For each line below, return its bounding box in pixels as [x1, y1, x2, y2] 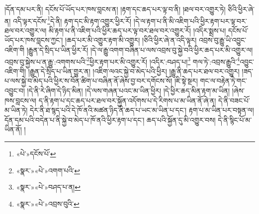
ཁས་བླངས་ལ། [4, 95, 37, 105]
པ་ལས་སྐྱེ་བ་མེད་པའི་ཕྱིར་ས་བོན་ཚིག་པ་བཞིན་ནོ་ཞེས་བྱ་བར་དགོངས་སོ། [4, 75, 173, 86]
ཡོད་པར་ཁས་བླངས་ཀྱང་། [4, 35, 63, 45]
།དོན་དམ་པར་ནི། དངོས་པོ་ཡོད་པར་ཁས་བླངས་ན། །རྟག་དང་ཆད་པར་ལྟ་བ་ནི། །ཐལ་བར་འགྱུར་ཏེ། [4, 4, 226, 14]
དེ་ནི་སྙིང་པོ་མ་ [218, 114, 252, 125]
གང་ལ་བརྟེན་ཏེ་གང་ [200, 75, 247, 86]
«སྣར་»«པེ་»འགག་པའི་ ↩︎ [16, 165, 80, 175]
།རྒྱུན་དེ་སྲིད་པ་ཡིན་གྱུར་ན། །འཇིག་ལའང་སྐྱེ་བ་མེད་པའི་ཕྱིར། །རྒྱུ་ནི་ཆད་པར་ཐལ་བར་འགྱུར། [28, 66, 240, 76]
